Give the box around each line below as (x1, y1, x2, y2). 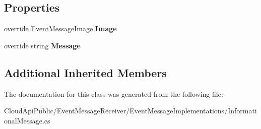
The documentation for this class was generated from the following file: (4, 88, 223, 99)
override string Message (4, 40, 81, 50)
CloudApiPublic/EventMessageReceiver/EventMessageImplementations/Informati (4, 105, 257, 116)
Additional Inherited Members (4, 64, 167, 80)
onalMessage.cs (4, 115, 50, 125)
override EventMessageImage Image (4, 23, 117, 34)
